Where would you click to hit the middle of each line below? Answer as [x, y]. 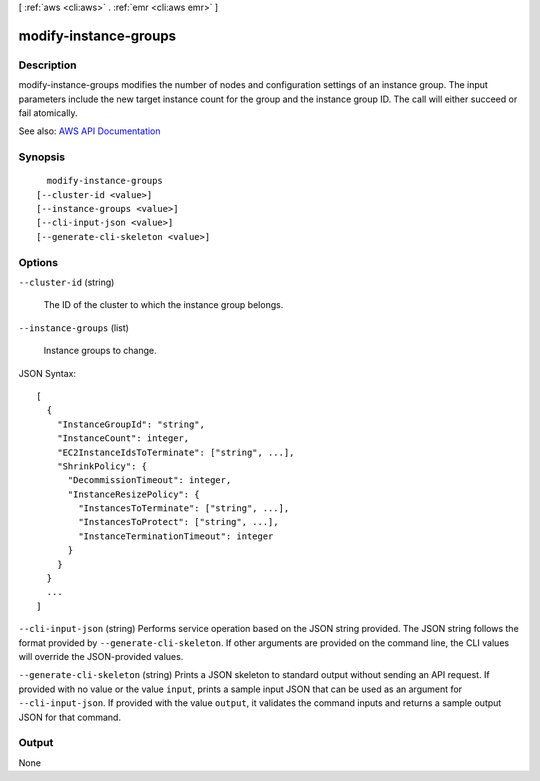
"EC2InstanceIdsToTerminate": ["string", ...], [175, 452]
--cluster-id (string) [66, 282]
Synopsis [41, 157]
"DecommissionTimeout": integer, [149, 480]
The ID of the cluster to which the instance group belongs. [163, 305]
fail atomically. [48, 112]
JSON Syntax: [47, 373]
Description [47, 65]
